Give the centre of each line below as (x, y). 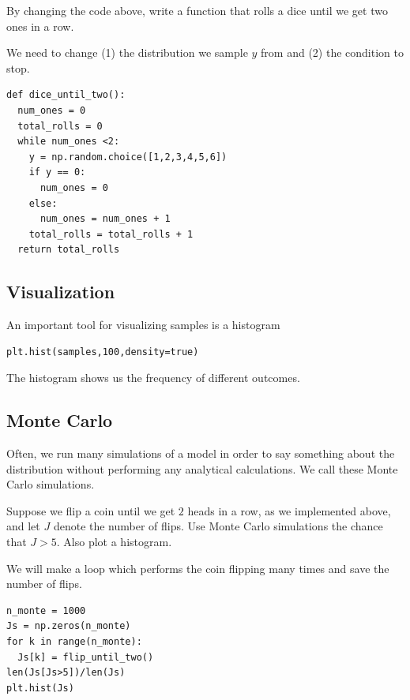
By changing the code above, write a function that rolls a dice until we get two (197, 10)
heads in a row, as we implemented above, (289, 510)
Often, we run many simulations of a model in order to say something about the (201, 453)
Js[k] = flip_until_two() (86, 657)
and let (23, 526)
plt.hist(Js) (40, 688)
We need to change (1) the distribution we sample (127, 52)
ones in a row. (40, 26)
